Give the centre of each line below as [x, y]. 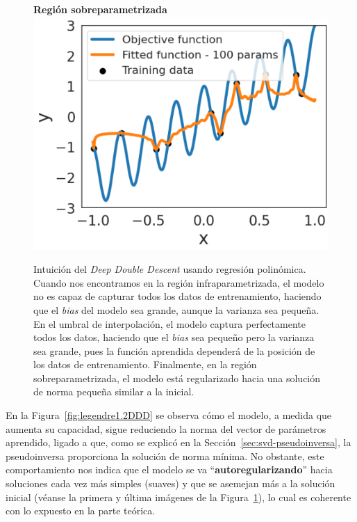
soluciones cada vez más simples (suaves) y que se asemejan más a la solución [171, 483]
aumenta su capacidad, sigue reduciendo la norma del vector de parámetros [166, 428]
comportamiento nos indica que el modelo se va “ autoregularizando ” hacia [169, 469]
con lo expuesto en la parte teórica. [81, 511]
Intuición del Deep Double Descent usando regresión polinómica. [170, 269]
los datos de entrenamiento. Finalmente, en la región [145, 364]
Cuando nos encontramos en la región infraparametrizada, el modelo [179, 282]
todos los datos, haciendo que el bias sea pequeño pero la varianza [174, 337]
